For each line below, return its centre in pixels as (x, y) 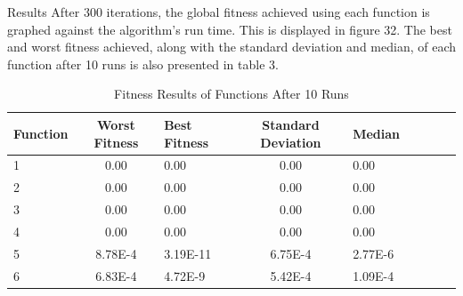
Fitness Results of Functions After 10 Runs (231, 94)
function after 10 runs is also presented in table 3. (143, 64)
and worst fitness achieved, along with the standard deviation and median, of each (232, 47)
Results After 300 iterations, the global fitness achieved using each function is (219, 12)
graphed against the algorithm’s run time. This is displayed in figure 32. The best (230, 29)
